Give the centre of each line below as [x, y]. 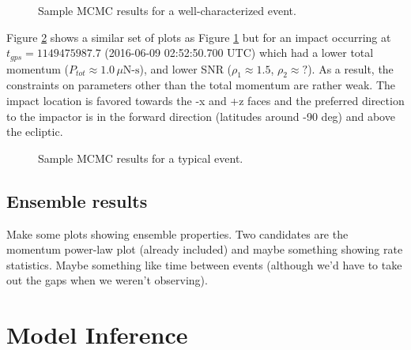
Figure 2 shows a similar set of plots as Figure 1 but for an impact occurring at [199, 37]
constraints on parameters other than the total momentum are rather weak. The [201, 85]
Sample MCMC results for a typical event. [141, 158]
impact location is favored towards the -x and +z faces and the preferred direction [205, 101]
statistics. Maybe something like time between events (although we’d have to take [204, 264]
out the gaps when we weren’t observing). [107, 280]
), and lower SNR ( [186, 68]
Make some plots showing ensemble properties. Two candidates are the [177, 233]
